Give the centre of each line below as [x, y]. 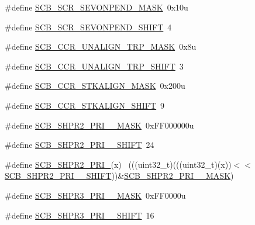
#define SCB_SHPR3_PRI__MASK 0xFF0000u [95, 195]
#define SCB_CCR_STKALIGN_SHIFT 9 [85, 105]
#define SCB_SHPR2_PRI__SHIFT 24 [80, 145]
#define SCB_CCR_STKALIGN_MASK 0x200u [95, 86]
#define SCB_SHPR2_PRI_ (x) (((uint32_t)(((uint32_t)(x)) [118, 164]
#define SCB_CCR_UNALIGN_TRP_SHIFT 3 [94, 66]
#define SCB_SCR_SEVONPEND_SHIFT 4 [88, 27]
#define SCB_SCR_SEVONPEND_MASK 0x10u [97, 7]
